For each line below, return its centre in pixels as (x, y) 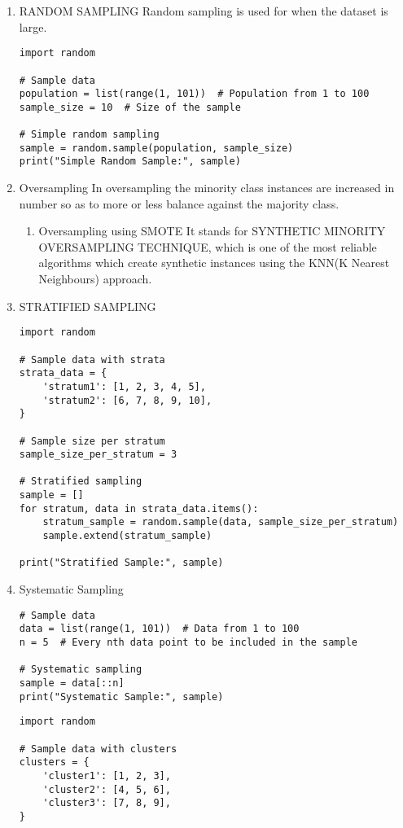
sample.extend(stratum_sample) (127, 536)
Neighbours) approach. (95, 279)
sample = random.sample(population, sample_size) (156, 148)
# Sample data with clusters (98, 749)
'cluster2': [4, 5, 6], (107, 789)
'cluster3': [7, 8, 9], (107, 803)
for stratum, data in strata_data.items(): (139, 508)
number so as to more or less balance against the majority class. (179, 203)
